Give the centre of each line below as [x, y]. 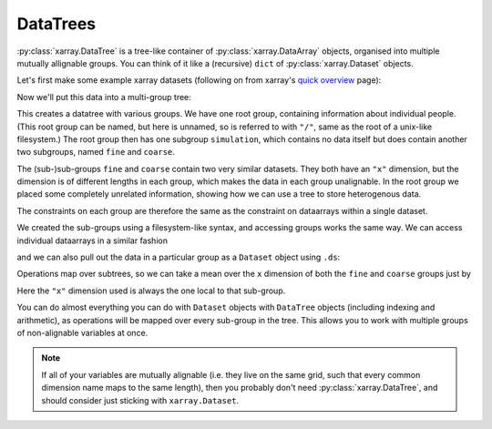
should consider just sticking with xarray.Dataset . [140, 400]
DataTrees [56, 24]
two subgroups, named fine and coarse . [96, 152]
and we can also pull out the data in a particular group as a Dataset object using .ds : [179, 257]
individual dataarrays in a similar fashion [92, 240]
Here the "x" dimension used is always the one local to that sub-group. [151, 291]
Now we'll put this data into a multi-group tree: [104, 97]
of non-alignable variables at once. [82, 332]
